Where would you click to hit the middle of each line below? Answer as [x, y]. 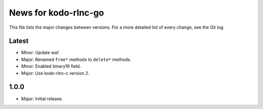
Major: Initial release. [42, 99]
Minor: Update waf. [40, 53]
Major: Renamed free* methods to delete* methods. [76, 59]
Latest [19, 41]
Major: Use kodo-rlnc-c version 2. [55, 73]
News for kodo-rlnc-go [56, 13]
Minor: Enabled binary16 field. [51, 66]
